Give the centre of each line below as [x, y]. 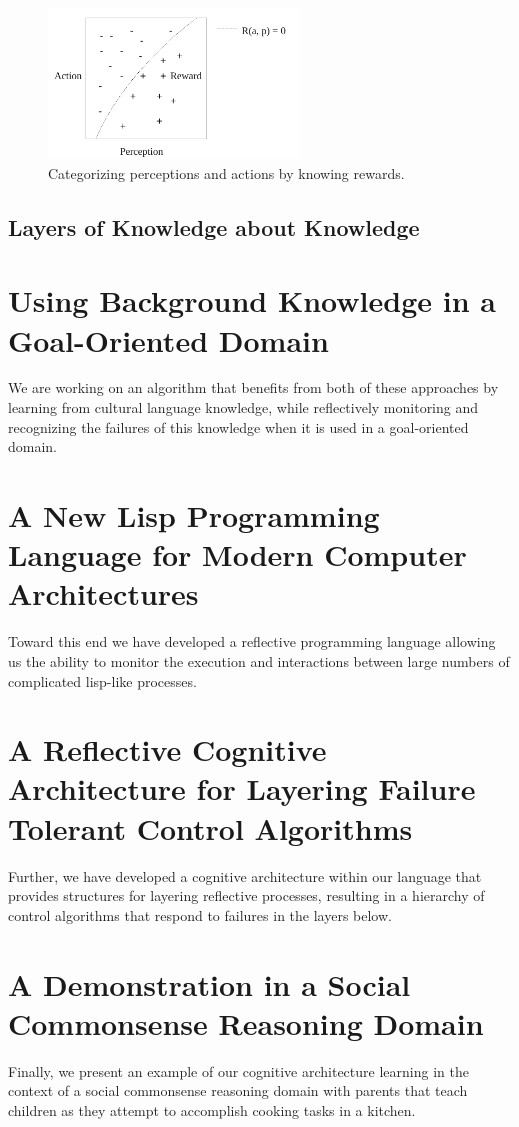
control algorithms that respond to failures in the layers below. [200, 914]
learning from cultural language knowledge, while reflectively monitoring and [243, 407]
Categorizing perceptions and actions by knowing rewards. [226, 172]
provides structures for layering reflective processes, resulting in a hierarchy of [246, 895]
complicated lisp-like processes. [102, 680]
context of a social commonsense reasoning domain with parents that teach [238, 1090]
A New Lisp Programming [194, 515]
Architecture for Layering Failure [242, 788]
